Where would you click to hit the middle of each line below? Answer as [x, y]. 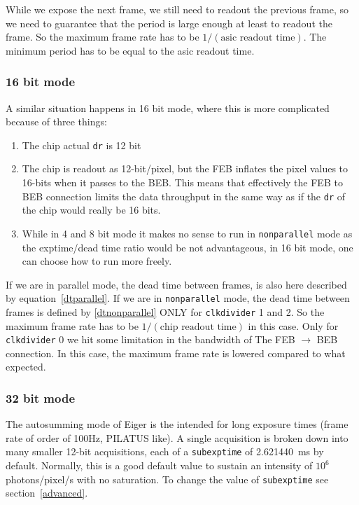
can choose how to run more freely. [97, 261]
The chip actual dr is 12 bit [82, 145]
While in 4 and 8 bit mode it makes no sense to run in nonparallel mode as [187, 233]
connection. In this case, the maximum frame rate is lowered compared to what [176, 353]
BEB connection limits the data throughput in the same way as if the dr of [184, 196]
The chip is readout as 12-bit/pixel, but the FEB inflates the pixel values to [185, 168]
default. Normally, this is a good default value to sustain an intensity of [159, 465]
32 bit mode [41, 397]
